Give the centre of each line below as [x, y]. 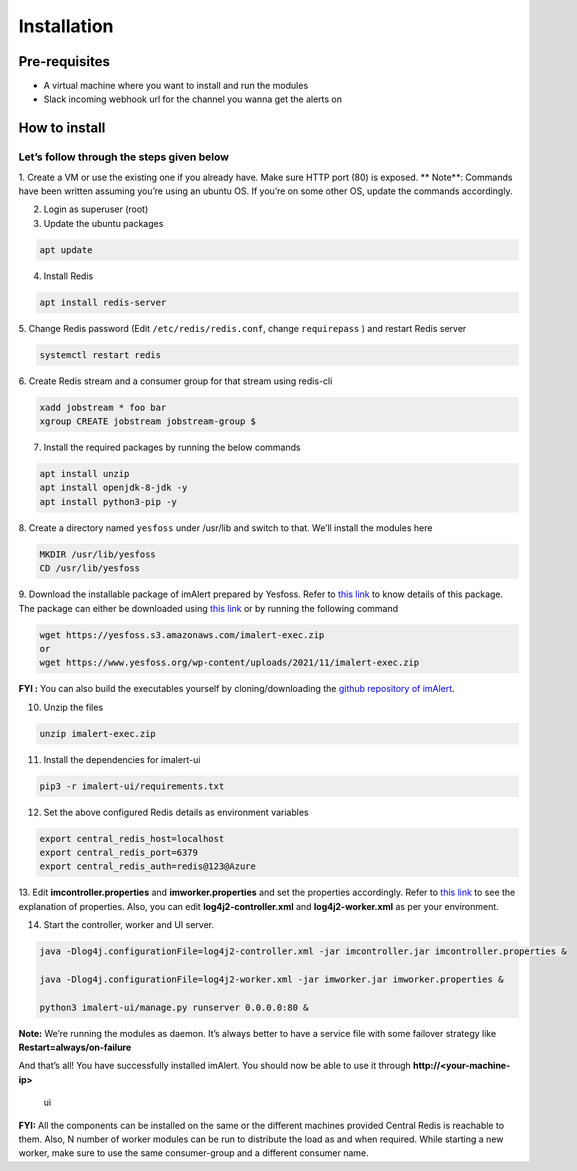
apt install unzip [84, 474]
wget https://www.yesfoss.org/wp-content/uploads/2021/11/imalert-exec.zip [229, 663]
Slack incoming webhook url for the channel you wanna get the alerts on [193, 99]
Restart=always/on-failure [75, 1047]
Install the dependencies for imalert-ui [122, 759]
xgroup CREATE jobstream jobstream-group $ [148, 421]
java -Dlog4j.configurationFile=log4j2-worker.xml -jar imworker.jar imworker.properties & [271, 979]
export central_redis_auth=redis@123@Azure [148, 866]
